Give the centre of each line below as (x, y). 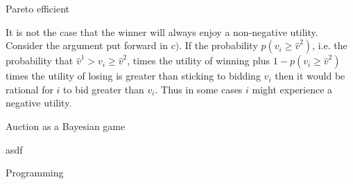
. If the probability (218, 45)
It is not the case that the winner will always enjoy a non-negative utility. (162, 31)
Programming (35, 173)
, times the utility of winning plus (199, 61)
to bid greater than (104, 89)
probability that (40, 61)
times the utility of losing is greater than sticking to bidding (133, 76)
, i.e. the (330, 45)
